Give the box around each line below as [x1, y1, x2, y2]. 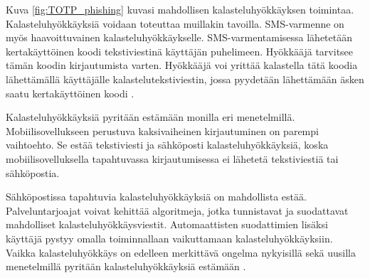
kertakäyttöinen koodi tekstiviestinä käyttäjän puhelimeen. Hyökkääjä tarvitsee [6, 43, 354, 58]
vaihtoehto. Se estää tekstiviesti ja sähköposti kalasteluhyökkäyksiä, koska [6, 137, 329, 152]
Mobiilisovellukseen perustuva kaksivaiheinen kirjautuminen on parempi [6, 123, 319, 138]
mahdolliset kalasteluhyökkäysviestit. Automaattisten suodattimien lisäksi [6, 217, 328, 232]
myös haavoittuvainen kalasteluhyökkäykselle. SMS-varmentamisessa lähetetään [6, 30, 352, 45]
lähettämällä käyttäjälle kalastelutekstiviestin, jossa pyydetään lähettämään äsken [6, 71, 364, 86]
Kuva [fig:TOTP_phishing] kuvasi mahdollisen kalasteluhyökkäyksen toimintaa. [6, 2, 354, 16]
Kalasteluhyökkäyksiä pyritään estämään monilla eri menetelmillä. [6, 109, 295, 124]
